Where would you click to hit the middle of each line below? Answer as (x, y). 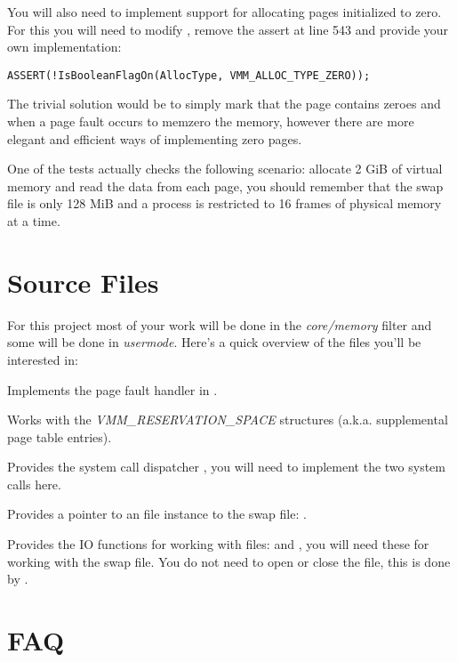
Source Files (83, 282)
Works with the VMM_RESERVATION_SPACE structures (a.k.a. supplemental (228, 420)
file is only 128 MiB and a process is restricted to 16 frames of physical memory (224, 203)
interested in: (43, 359)
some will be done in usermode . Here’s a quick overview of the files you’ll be (214, 342)
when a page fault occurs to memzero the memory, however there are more (211, 121)
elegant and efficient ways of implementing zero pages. (155, 138)
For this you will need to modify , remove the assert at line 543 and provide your (228, 29)
